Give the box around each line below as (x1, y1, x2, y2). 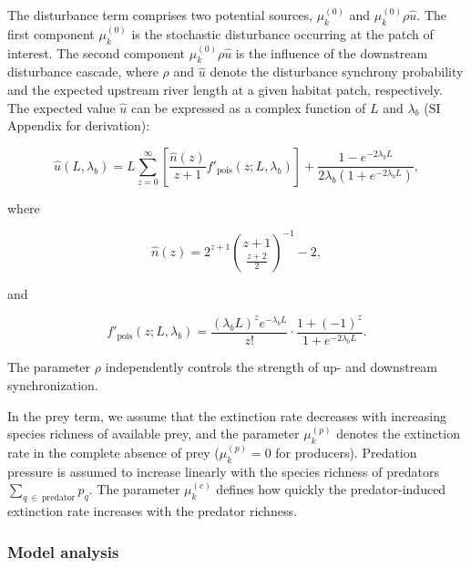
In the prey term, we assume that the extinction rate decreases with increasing (7, 406, 446, 425)
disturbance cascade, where (7, 62, 159, 81)
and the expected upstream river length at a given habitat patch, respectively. (7, 79, 443, 98)
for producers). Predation (275, 442, 417, 461)
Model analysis (7, 540, 119, 563)
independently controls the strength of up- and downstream (105, 357, 438, 377)
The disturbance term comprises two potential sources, (7, 5, 312, 24)
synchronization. (7, 375, 98, 394)
